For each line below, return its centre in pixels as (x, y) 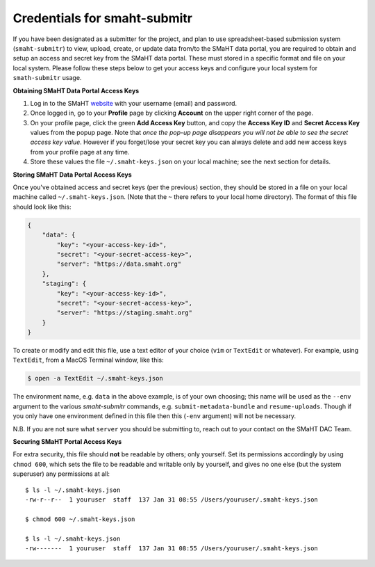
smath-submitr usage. (47, 78)
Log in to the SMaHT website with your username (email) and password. (134, 103)
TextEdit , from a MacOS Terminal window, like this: (89, 360)
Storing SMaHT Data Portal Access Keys (72, 175)
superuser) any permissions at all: (61, 474)
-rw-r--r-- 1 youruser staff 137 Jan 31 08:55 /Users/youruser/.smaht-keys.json (172, 500)
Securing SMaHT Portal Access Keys (67, 441)
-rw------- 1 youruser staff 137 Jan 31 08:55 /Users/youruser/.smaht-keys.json (172, 548)
